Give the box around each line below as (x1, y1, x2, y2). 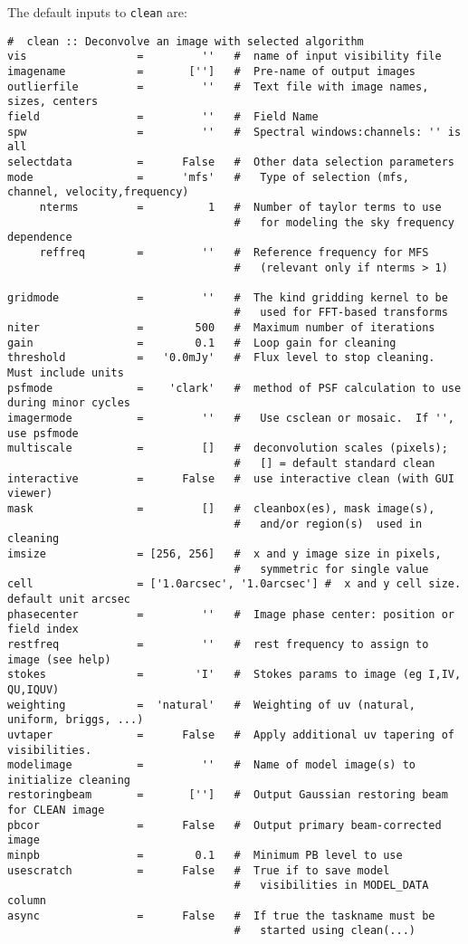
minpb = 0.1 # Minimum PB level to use (7, 849, 403, 863)
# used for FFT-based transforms (234, 306, 448, 319)
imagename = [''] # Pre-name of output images (7, 64, 416, 78)
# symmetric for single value (234, 562, 429, 576)
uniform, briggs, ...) (7, 713, 144, 727)
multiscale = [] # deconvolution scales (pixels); (7, 442, 448, 455)
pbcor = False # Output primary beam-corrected (7, 818, 442, 832)
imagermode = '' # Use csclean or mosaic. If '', (7, 412, 454, 425)
